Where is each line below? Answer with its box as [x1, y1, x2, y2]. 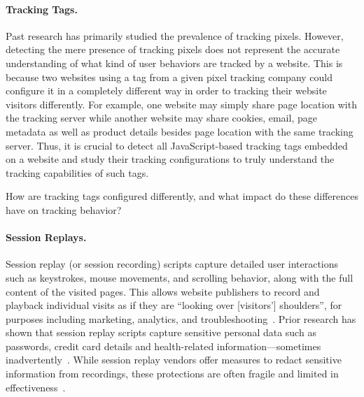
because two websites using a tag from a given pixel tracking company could [6, 69, 333, 84]
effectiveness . [6, 380, 66, 394]
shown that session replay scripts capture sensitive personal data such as [6, 325, 316, 340]
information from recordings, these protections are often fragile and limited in [6, 366, 339, 381]
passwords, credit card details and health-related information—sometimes [6, 338, 321, 353]
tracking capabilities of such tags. [6, 165, 149, 180]
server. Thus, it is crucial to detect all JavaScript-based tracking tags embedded [6, 138, 348, 152]
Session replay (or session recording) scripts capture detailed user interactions [6, 257, 339, 271]
